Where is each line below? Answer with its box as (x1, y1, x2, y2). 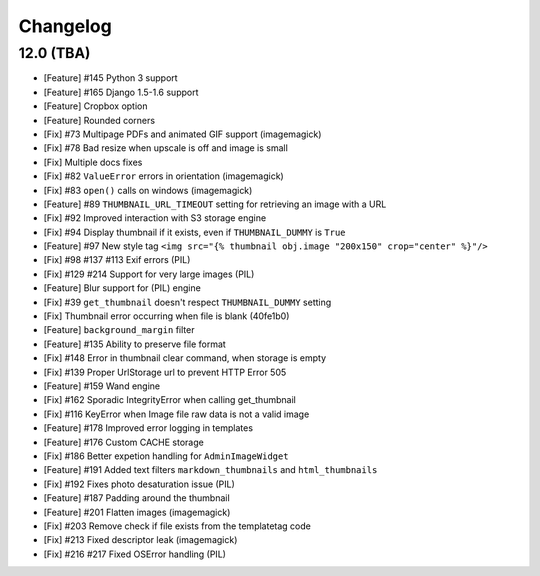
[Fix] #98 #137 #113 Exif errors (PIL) (43, 254, 191, 266)
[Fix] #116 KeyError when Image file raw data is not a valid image (43, 408, 310, 420)
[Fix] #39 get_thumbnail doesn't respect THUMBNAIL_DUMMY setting (43, 296, 332, 308)
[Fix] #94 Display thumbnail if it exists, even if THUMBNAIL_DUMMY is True (43, 226, 346, 238)
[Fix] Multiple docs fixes (43, 156, 143, 168)
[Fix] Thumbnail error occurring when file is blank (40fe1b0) (43, 310, 290, 322)
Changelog (18, 15, 112, 37)
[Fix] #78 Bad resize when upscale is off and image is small (43, 142, 289, 154)
